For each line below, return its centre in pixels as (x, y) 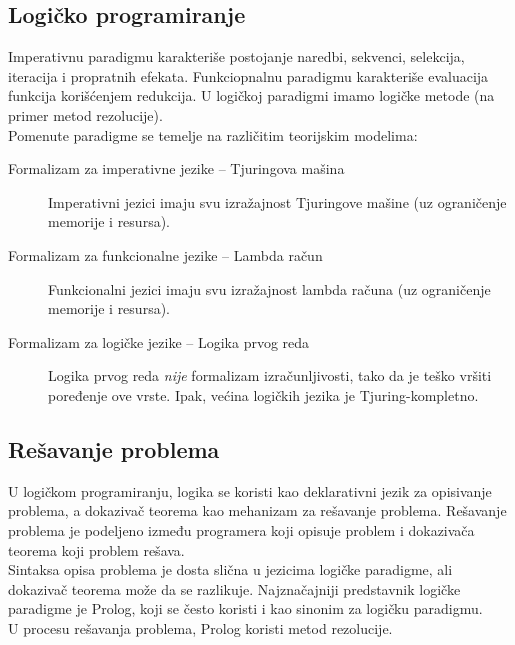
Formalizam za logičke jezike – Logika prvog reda (159, 341)
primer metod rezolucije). (85, 114)
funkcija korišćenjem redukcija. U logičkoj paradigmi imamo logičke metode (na (251, 95)
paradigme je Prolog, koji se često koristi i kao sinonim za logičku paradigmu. (245, 608)
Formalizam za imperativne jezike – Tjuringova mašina (176, 168)
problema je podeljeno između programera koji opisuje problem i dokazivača (241, 529)
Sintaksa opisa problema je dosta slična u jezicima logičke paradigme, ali (230, 569)
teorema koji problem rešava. (96, 549)
